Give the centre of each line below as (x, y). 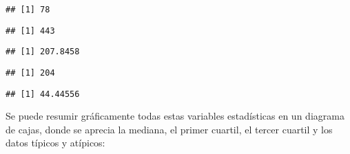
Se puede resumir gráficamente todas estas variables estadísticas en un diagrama (175, 116)
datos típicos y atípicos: (55, 143)
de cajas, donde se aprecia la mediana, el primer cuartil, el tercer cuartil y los (169, 129)
